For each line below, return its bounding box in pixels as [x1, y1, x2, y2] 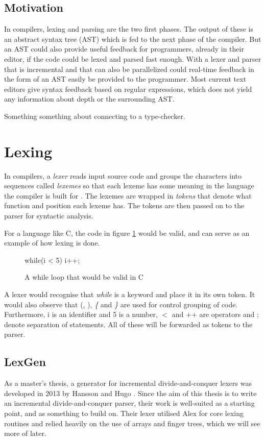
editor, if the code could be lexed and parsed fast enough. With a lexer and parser [4, 53, 261, 64]
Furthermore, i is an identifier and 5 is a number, [4, 309, 158, 320]
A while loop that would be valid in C [25, 272, 143, 282]
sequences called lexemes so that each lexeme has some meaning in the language [4, 180, 254, 191]
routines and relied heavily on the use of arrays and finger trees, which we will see [4, 418, 260, 428]
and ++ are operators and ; [172, 309, 259, 320]
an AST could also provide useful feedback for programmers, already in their [4, 43, 244, 54]
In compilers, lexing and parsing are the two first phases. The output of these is [4, 23, 253, 34]
